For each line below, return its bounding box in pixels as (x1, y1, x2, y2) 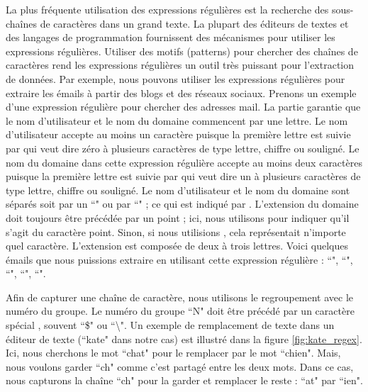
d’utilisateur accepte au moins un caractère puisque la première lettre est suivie (6, 127, 351, 142)
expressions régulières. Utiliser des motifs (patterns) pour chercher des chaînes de (6, 43, 358, 58)
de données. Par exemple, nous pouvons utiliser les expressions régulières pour (6, 71, 345, 86)
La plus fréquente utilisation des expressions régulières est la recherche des (6, 2, 329, 16)
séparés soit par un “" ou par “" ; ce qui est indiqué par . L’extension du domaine (6, 196, 359, 211)
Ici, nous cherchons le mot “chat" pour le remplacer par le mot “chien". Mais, (6, 345, 341, 360)
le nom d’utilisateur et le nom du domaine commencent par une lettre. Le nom (6, 113, 348, 128)
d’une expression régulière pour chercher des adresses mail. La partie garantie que (6, 99, 361, 114)
